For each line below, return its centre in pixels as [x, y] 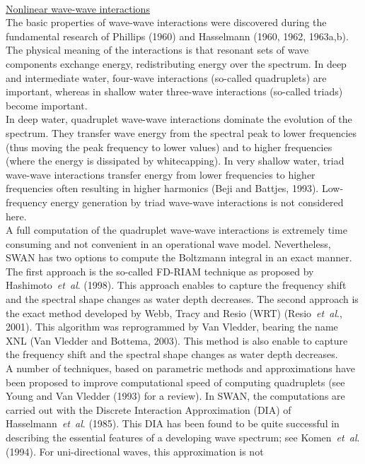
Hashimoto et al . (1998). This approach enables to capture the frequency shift [176, 285]
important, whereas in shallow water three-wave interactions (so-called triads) [174, 91]
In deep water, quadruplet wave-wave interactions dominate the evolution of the [179, 119]
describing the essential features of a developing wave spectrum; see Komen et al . [183, 437]
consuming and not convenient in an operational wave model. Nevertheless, [168, 243]
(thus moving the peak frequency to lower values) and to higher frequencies [169, 147]
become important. [47, 105]
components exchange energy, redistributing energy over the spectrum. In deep [176, 63]
